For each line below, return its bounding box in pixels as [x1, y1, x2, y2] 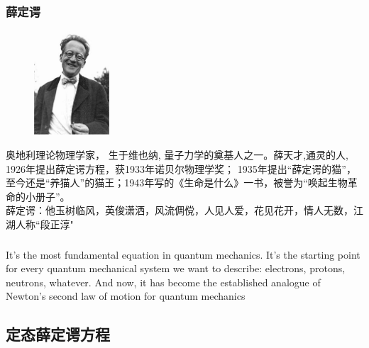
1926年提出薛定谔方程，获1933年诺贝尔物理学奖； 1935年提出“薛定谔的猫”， [6, 161, 356, 176]
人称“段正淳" [15, 216, 74, 231]
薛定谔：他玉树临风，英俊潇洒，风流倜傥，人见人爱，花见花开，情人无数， [6, 203, 353, 218]
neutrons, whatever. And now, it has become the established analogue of [6, 274, 321, 289]
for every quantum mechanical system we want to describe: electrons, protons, [6, 261, 346, 276]
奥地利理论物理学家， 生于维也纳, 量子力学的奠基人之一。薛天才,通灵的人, [6, 147, 348, 162]
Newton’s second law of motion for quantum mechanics [6, 288, 246, 303]
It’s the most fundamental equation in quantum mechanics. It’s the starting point [6, 247, 360, 262]
